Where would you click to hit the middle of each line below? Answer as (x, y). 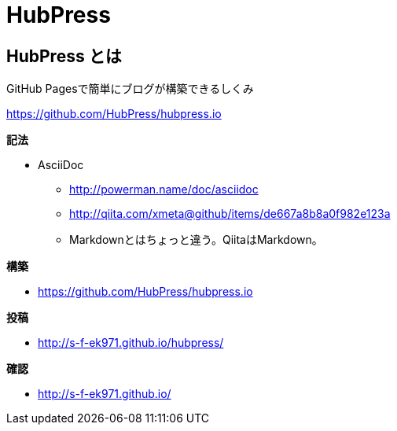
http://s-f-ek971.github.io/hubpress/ (131, 343)
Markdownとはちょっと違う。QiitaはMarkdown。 (196, 240)
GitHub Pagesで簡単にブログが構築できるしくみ (130, 89)
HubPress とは (64, 56)
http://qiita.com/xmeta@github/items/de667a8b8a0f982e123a (230, 214)
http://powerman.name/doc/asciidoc (164, 190)
